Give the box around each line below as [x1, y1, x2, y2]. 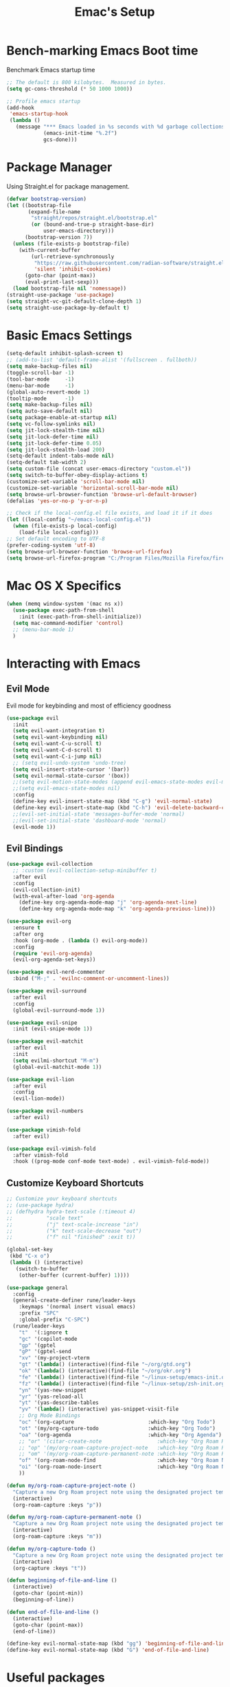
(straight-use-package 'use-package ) [6, 291, 115, 298]
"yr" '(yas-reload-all [19, 1393, 84, 1400]
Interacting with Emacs [6, 655, 141, 671]
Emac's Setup [74, 4, 155, 20]
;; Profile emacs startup [6, 98, 80, 105]
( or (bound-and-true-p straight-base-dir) [31, 221, 154, 228]
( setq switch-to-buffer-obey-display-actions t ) [6, 472, 148, 479]
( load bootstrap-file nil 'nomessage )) [12, 285, 127, 292]
